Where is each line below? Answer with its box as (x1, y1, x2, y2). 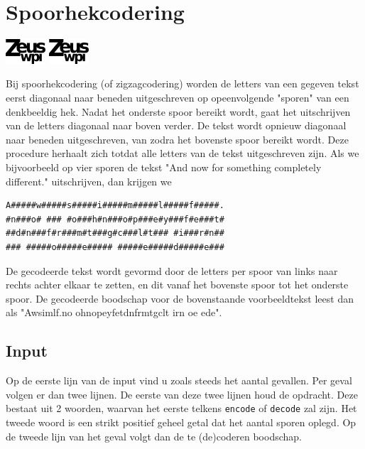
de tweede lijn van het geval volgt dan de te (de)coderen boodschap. (6, 428, 302, 443)
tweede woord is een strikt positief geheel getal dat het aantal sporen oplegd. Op (6, 414, 356, 429)
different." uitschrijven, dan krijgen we (6, 173, 172, 188)
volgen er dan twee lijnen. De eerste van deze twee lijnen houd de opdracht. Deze (6, 386, 358, 401)
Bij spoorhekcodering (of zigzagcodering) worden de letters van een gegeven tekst (6, 76, 359, 91)
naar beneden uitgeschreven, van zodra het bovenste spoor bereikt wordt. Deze (6, 131, 349, 146)
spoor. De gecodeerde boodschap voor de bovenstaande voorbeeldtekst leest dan (6, 291, 354, 305)
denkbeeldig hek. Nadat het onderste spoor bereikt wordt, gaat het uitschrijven (6, 104, 351, 119)
